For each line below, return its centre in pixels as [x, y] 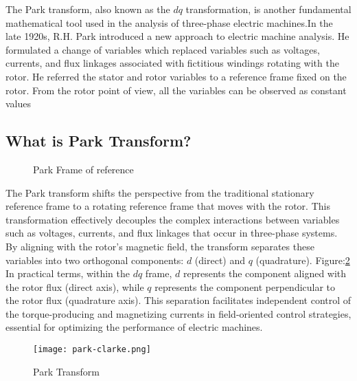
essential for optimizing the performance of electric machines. [134, 327]
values [19, 104]
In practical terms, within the [68, 273]
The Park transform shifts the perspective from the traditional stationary [160, 192]
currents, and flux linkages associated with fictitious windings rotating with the [172, 63]
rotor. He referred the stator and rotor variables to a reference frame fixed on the [176, 76]
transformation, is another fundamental [268, 9]
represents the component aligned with [265, 273]
